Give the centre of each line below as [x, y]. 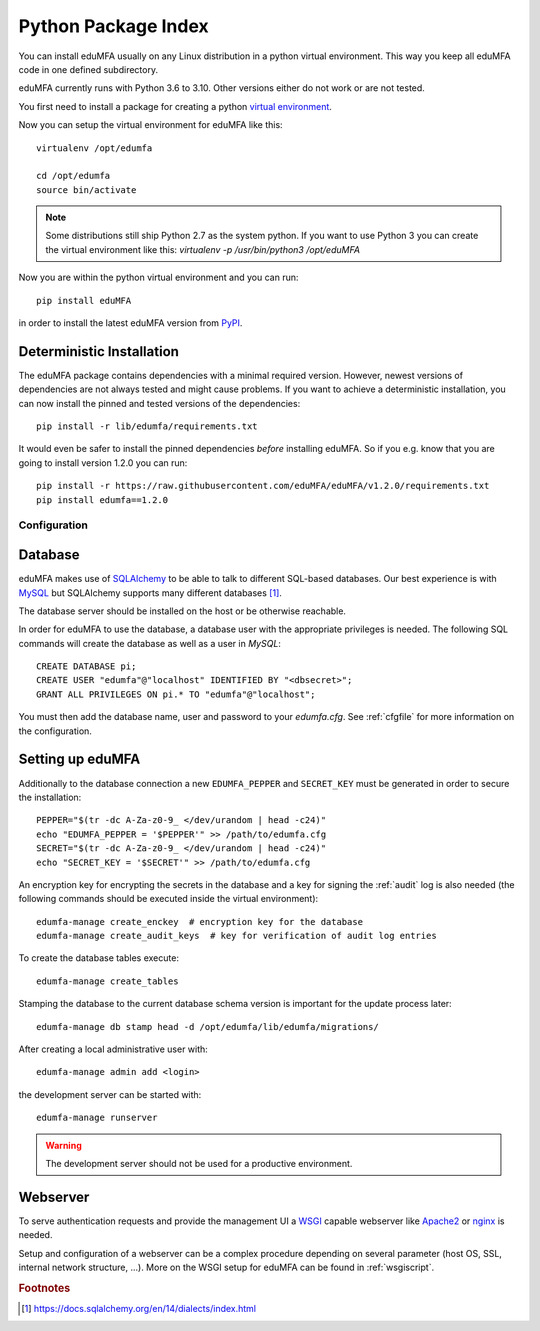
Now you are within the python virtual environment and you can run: [158, 277]
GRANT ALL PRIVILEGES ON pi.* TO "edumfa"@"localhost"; [176, 694]
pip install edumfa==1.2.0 [102, 499]
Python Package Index [113, 26]
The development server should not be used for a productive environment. [199, 1163]
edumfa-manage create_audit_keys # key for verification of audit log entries [236, 936]
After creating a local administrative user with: [113, 1049]
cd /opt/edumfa [73, 176]
